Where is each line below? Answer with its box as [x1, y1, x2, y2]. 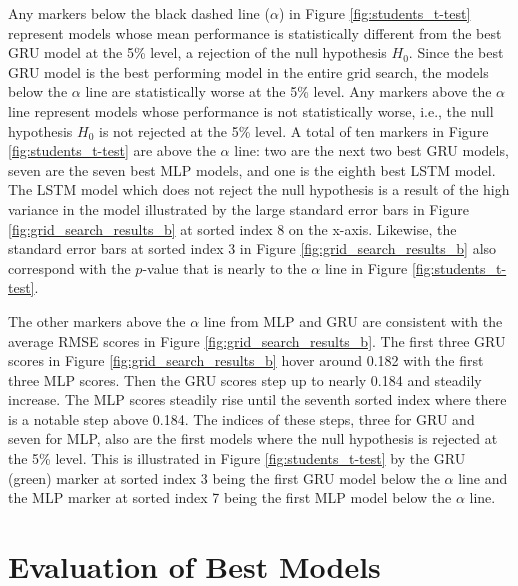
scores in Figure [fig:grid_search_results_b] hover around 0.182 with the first [8, 350, 484, 371]
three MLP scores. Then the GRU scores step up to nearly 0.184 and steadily [8, 369, 482, 390]
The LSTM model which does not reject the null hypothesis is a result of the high [8, 179, 510, 200]
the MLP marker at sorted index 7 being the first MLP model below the [8, 487, 452, 508]
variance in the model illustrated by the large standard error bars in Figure [8, 198, 469, 219]
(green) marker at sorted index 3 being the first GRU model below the [8, 467, 440, 488]
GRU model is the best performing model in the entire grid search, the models [8, 61, 489, 82]
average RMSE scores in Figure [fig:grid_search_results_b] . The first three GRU [8, 330, 506, 351]
